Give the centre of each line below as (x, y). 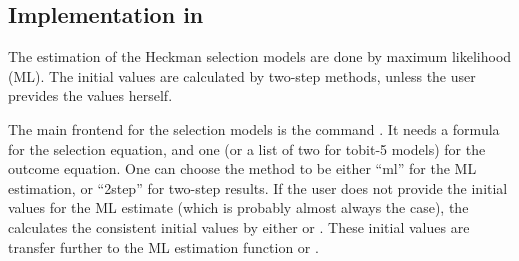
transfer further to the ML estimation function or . (163, 246)
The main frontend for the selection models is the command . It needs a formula (254, 128)
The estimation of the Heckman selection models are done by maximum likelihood (260, 56)
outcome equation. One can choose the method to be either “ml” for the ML (242, 168)
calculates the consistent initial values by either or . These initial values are (239, 226)
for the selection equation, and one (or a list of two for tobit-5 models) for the (247, 148)
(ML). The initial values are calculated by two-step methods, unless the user (242, 75)
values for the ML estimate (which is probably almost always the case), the (238, 207)
